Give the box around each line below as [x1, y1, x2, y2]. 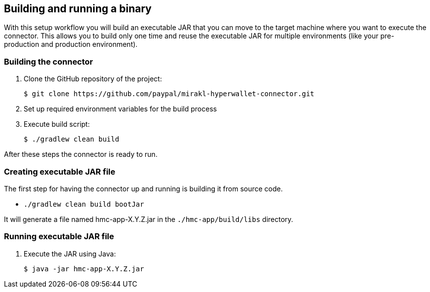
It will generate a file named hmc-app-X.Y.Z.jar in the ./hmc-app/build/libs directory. [4, 215, 294, 223]
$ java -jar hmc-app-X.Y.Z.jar [24, 264, 144, 273]
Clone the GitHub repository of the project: [24, 74, 162, 83]
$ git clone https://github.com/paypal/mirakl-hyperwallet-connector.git [24, 90, 315, 98]
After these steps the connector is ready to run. [4, 150, 158, 159]
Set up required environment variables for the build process [24, 105, 217, 113]
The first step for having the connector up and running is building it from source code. [4, 184, 283, 193]
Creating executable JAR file [4, 166, 115, 177]
